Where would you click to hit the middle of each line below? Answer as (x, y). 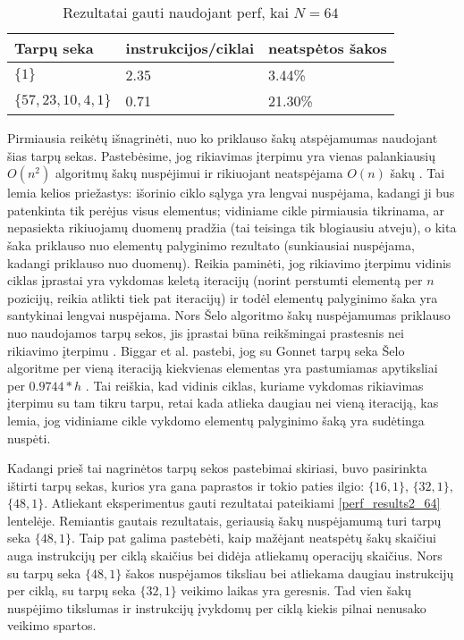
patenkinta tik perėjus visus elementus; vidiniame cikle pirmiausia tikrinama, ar (226, 210)
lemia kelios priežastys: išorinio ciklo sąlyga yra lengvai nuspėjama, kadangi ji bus (231, 193)
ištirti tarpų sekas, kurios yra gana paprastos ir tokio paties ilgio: (186, 485)
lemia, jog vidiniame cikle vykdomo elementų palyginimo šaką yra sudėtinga (216, 420)
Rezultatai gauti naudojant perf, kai (176, 12)
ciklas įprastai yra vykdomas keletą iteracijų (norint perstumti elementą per (215, 280)
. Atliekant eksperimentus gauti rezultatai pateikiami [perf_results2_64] (242, 503)
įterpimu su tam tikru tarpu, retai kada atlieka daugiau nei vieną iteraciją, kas (223, 403)
